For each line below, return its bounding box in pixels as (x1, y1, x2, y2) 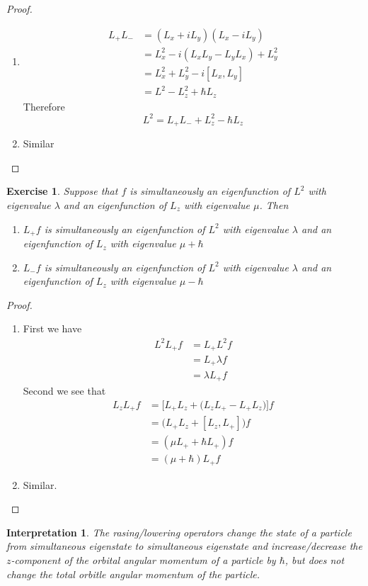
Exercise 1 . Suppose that (6, 184, 118, 198)
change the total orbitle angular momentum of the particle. (6, 566, 260, 581)
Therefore (23, 98, 65, 113)
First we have (23, 321, 82, 336)
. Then (259, 198, 289, 212)
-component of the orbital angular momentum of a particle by (11, 552, 276, 567)
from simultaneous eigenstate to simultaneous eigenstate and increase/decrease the (6, 539, 362, 553)
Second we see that (23, 383, 106, 398)
